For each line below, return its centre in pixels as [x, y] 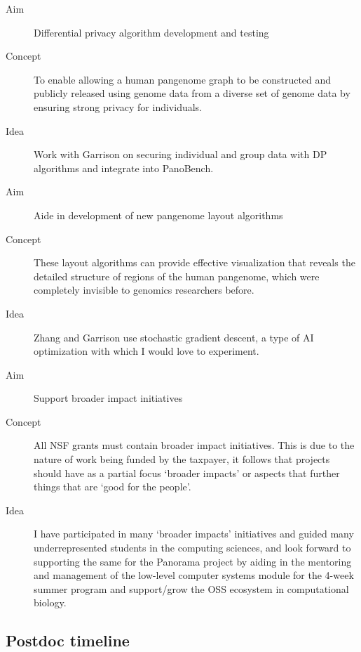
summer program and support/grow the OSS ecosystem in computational [191, 588]
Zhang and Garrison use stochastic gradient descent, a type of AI [174, 337]
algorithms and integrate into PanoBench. [124, 168]
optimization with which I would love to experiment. [147, 351]
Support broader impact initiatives [108, 398]
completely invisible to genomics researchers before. [144, 290]
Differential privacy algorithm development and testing [151, 32]
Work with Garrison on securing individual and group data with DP [180, 154]
